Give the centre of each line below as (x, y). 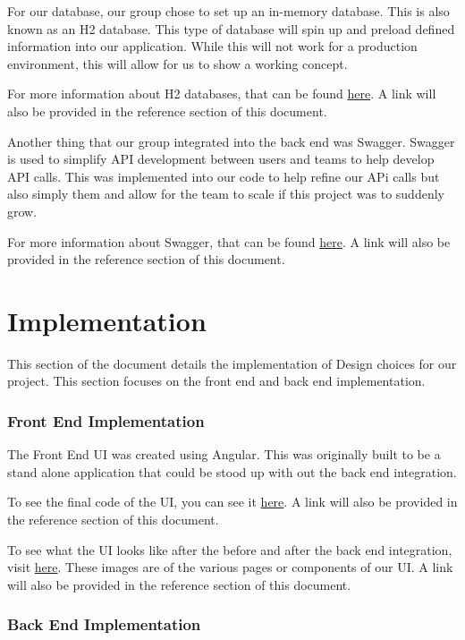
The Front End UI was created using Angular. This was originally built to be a (224, 454)
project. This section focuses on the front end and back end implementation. (216, 381)
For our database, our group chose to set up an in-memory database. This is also (228, 11)
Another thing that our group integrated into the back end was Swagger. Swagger (231, 141)
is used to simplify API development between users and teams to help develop (221, 159)
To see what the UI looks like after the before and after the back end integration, (230, 549)
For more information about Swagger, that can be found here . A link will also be (229, 241)
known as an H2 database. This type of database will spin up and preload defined (231, 28)
